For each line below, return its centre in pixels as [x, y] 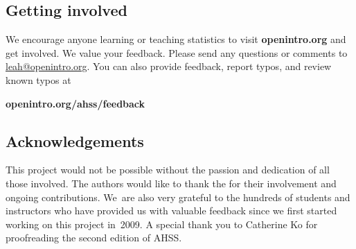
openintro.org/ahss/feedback [75, 103]
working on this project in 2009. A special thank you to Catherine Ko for [162, 224]
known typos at [38, 79]
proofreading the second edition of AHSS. [94, 238]
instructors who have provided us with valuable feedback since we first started [171, 211]
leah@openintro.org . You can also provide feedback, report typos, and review [169, 66]
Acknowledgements [75, 140]
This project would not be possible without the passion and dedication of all [168, 170]
